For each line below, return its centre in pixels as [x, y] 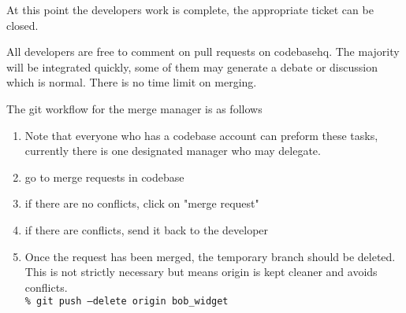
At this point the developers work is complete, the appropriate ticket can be [190, 9]
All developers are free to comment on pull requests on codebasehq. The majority [203, 52]
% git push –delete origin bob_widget [127, 302]
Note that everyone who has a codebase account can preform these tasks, [201, 135]
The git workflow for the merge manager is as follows [134, 108]
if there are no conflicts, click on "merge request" [142, 203]
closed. [22, 25]
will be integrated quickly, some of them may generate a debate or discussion [192, 66]
